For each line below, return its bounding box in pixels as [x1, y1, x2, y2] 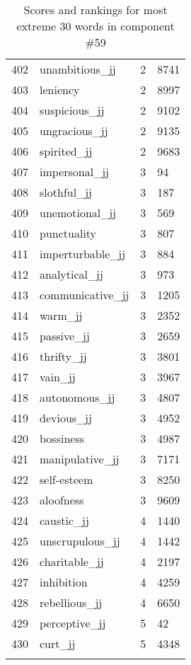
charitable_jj [40, 553, 104, 569]
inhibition [40, 574, 88, 590]
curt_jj [40, 635, 76, 652]
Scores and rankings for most [23, 1, 168, 18]
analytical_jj [40, 266, 103, 282]
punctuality [40, 225, 97, 241]
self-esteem [40, 471, 93, 487]
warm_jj [40, 307, 83, 323]
